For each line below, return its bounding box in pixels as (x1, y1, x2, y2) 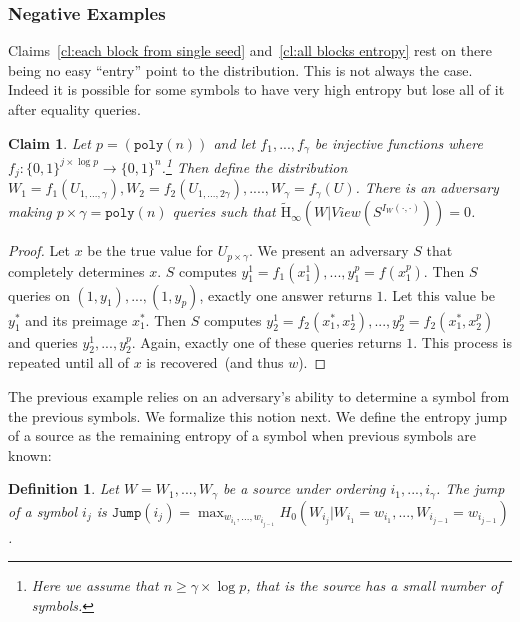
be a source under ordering (223, 478, 386, 499)
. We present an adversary (248, 240, 409, 261)
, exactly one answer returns (199, 284, 372, 305)
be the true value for (87, 240, 214, 261)
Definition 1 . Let (8, 478, 119, 499)
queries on (8, 284, 70, 305)
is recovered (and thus (146, 352, 284, 373)
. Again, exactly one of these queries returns (131, 331, 402, 352)
